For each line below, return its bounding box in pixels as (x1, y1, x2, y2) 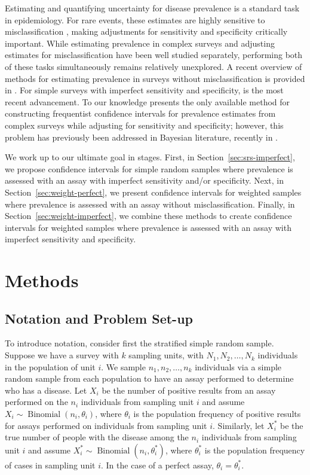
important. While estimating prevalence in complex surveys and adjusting (5, 36, 275, 49)
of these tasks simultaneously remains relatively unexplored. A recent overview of (5, 60, 302, 72)
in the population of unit (5, 360, 96, 373)
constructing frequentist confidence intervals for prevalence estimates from (5, 107, 276, 120)
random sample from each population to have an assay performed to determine (5, 372, 294, 385)
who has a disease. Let (5, 383, 87, 396)
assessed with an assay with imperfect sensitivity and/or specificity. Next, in (5, 174, 284, 187)
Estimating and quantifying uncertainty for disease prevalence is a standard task (5, 2, 300, 14)
